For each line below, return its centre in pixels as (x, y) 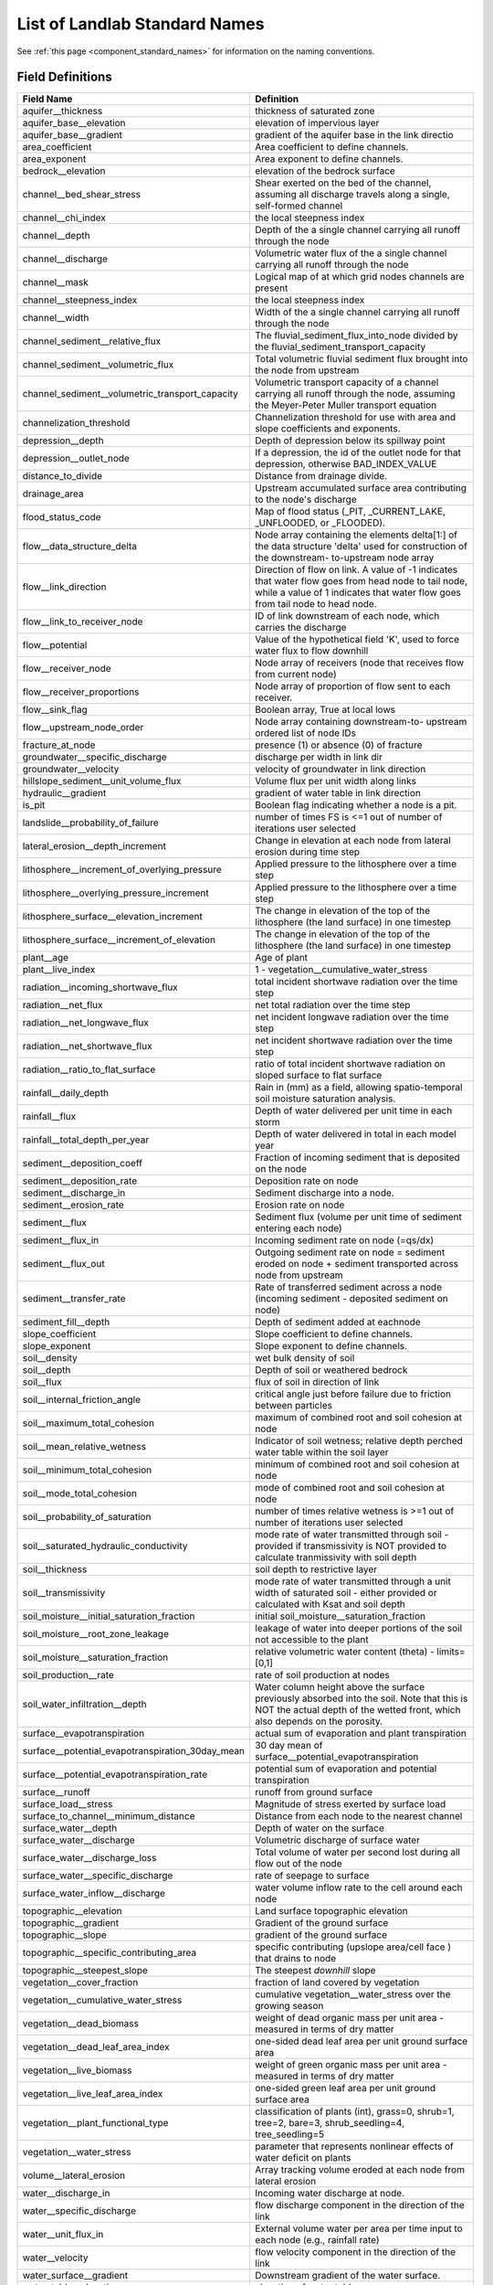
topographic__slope (64, 1935)
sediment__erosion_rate (73, 1205)
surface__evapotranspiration (84, 1734)
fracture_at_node (59, 745)
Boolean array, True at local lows (325, 710)
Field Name (47, 99)
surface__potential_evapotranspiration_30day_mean (134, 1751)
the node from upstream (307, 370)
